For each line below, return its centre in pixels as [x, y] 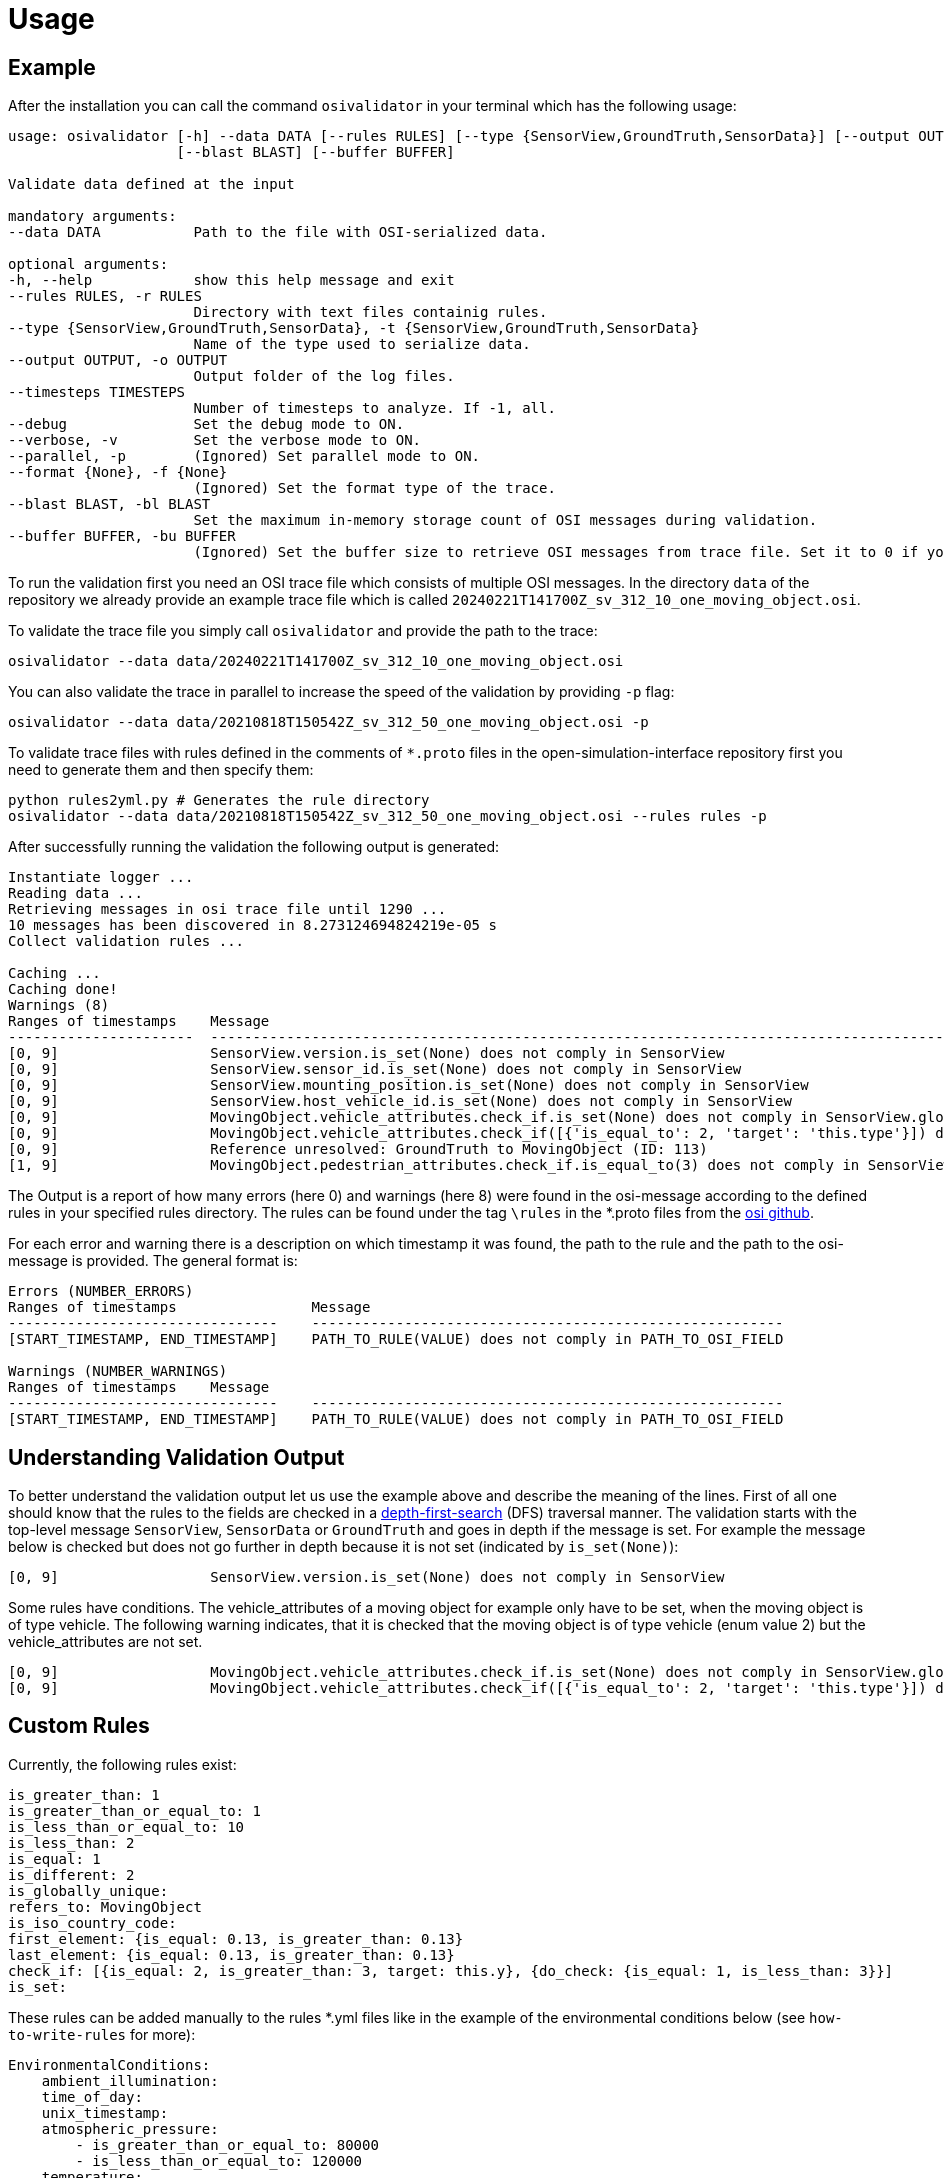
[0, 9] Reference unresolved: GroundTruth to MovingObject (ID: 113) [358, 1149]
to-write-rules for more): [102, 2034]
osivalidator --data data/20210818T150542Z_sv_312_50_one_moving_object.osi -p [328, 722]
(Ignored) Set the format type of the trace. [374, 488]
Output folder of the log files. [324, 376]
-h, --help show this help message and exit [231, 280]
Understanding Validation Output [176, 1457]
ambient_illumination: [130, 2080]
